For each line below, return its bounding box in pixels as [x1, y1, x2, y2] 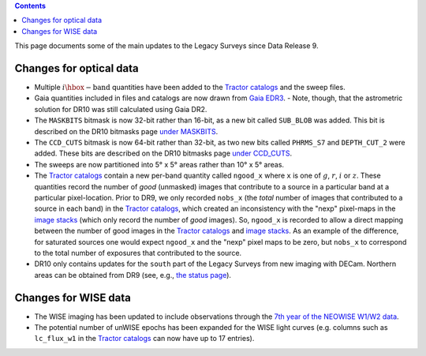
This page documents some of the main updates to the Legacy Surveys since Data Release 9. [14, 41, 319, 51]
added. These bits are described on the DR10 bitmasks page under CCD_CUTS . [34, 148, 293, 158]
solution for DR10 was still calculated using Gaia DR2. [34, 104, 207, 114]
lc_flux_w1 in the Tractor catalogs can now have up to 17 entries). [34, 334, 255, 343]
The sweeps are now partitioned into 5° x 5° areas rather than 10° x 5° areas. [34, 159, 284, 169]
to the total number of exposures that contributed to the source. [34, 248, 242, 257]
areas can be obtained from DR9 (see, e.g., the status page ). [34, 270, 232, 279]
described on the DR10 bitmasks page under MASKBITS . [34, 126, 219, 136]
